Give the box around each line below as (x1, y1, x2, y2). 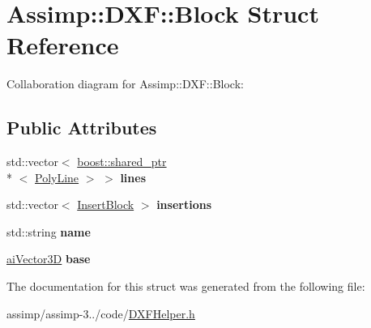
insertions (156, 196, 212, 213)
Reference (6, 28, 119, 62)
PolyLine (35, 168, 79, 185)
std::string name (6, 223, 91, 240)
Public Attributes (6, 115, 157, 140)
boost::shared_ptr (77, 153, 167, 170)
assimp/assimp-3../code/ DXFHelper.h (6, 305, 195, 322)
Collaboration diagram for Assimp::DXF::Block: (6, 75, 244, 92)
